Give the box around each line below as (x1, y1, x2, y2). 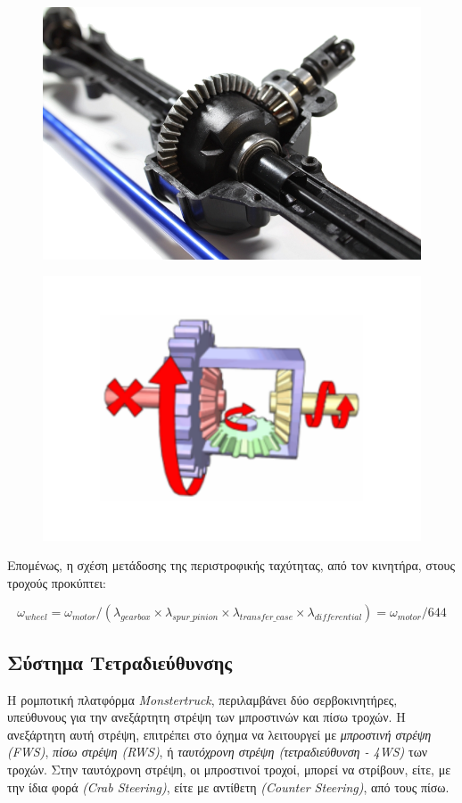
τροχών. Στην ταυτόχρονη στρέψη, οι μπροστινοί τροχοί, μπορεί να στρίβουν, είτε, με (7, 759, 451, 778)
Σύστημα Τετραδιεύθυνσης (7, 648, 233, 675)
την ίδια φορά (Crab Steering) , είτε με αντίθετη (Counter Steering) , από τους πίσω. (7, 777, 450, 796)
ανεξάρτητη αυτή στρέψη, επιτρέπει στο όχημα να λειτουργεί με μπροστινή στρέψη (7, 724, 432, 743)
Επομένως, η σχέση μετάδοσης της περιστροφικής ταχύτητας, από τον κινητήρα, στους (7, 556, 455, 575)
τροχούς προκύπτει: (7, 573, 106, 592)
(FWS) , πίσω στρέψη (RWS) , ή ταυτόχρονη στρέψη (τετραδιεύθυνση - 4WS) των (7, 742, 428, 761)
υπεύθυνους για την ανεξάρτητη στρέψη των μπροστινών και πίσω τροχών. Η (7, 708, 406, 726)
